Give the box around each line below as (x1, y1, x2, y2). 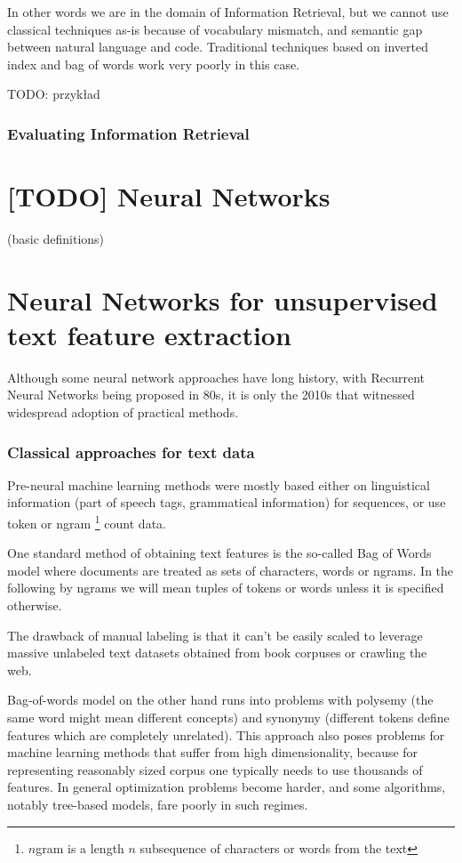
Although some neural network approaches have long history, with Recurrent (7, 367, 426, 386)
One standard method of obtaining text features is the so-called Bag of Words (7, 544, 432, 562)
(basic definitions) (7, 229, 105, 247)
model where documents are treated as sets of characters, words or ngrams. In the (7, 561, 454, 579)
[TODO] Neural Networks (7, 178, 331, 214)
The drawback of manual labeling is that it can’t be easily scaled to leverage (7, 625, 423, 644)
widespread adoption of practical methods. (7, 403, 239, 422)
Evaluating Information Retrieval (7, 122, 250, 144)
